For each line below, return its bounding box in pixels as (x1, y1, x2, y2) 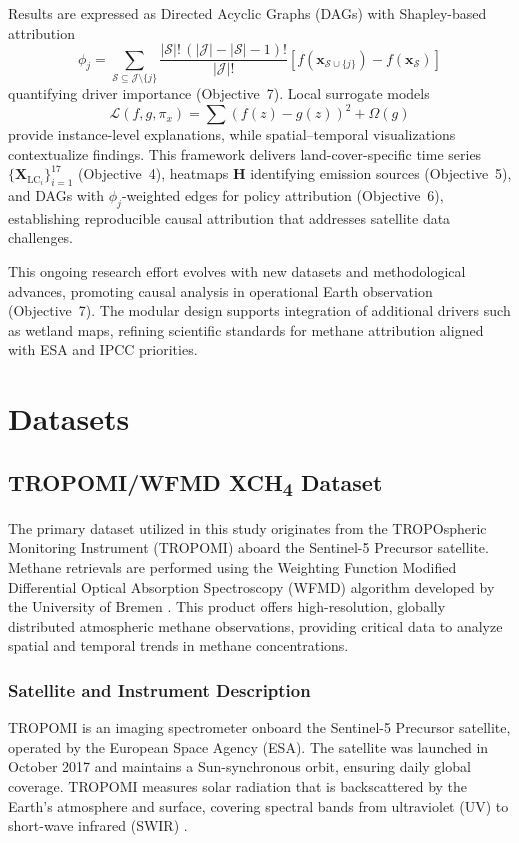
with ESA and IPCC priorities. (8, 339, 198, 360)
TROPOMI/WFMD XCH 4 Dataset (8, 466, 383, 501)
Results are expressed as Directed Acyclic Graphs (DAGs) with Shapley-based (8, 3, 487, 23)
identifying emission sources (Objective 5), (250, 163, 512, 184)
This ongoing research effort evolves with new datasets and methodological (8, 261, 466, 282)
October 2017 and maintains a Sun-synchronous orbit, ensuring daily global (8, 756, 471, 777)
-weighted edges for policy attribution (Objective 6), (121, 185, 444, 206)
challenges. (8, 227, 74, 248)
